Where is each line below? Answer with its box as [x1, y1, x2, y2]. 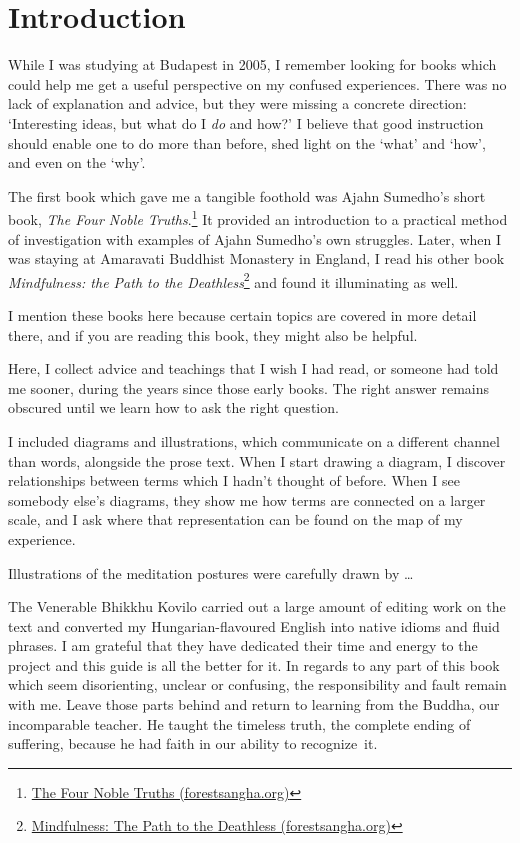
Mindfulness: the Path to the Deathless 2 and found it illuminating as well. [8, 268, 459, 292]
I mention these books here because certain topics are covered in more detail [8, 304, 477, 325]
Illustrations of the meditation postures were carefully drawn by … [8, 562, 414, 583]
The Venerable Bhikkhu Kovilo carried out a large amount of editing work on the [8, 596, 506, 617]
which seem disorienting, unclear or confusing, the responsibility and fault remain [8, 674, 507, 695]
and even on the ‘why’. [8, 152, 146, 173]
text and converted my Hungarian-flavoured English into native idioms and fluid [8, 615, 500, 636]
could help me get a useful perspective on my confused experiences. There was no [8, 73, 507, 94]
